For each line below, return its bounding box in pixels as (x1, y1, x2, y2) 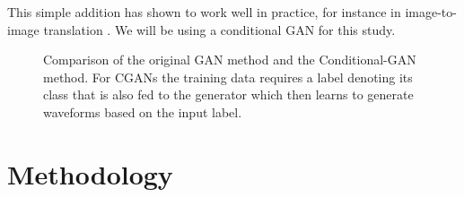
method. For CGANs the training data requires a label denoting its (43, 67, 413, 86)
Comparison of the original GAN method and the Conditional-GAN (43, 50, 416, 69)
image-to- (405, 3, 457, 21)
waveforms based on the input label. (43, 102, 242, 121)
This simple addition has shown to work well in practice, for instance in (7, 3, 401, 21)
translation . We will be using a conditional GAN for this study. (43, 20, 396, 39)
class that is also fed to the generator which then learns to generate (43, 85, 414, 104)
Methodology (7, 155, 173, 192)
